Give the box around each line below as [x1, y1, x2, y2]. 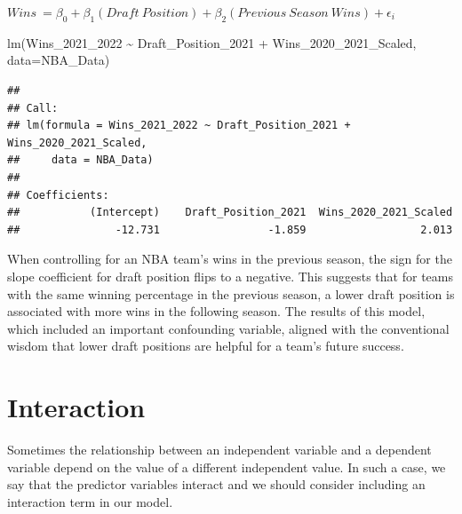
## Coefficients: [7, 188, 109, 202]
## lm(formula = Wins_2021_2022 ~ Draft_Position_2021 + [7, 119, 351, 132]
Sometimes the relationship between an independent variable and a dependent [7, 440, 432, 459]
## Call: [7, 101, 59, 115]
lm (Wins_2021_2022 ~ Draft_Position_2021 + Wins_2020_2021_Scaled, [7, 33, 417, 51]
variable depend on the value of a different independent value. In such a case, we [7, 457, 446, 476]
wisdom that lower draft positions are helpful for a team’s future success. [7, 336, 404, 355]
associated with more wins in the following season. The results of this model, [7, 302, 426, 320]
